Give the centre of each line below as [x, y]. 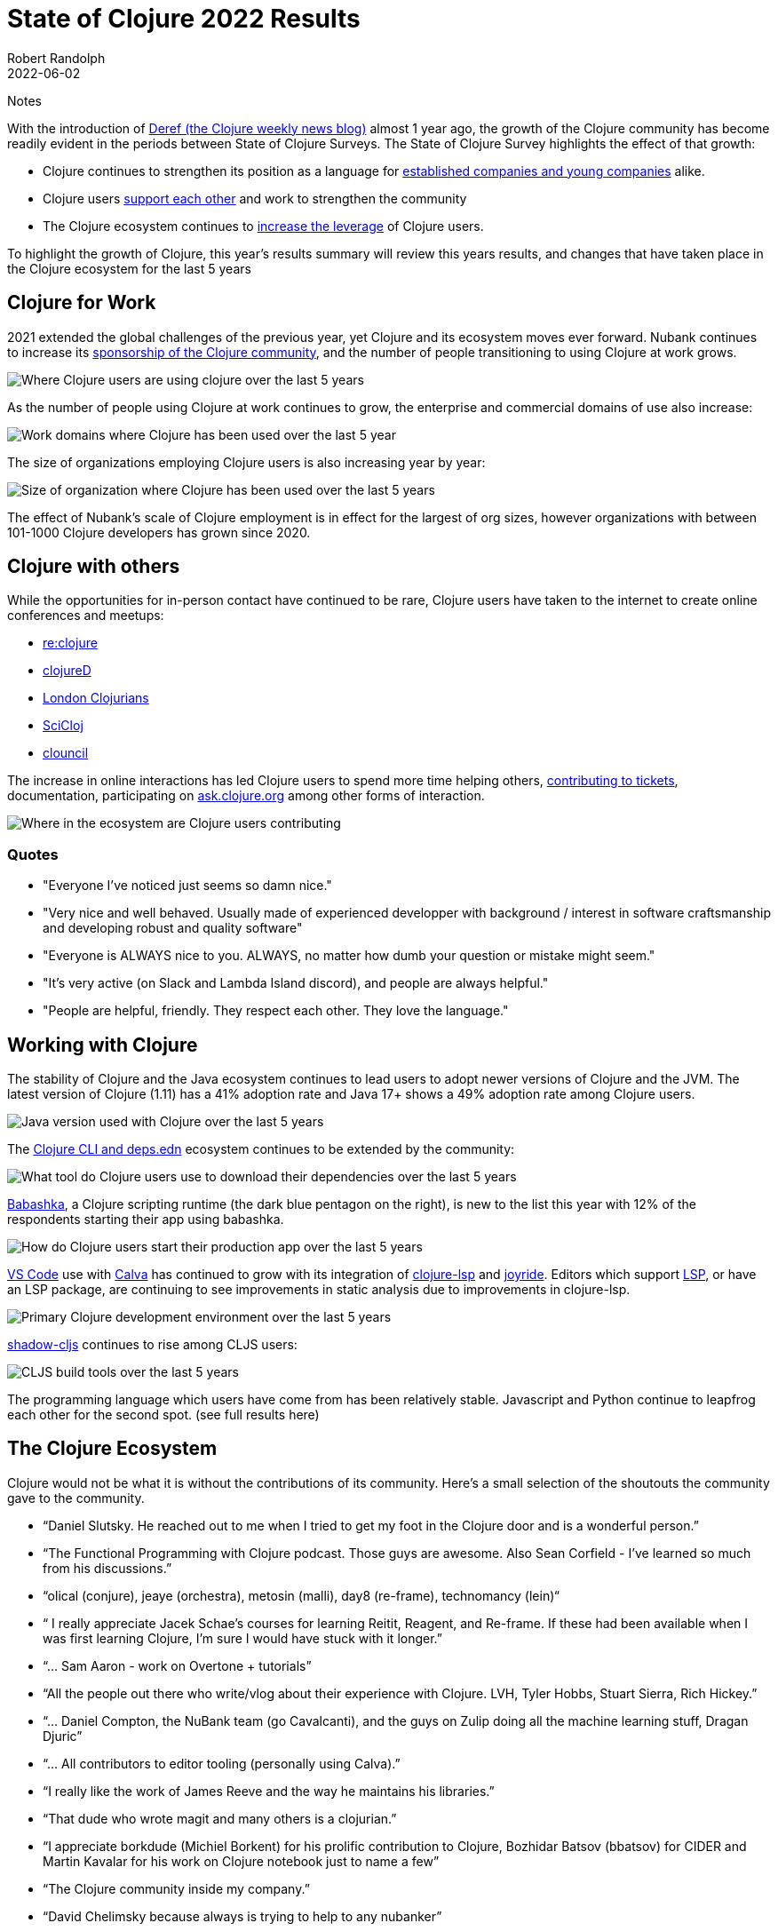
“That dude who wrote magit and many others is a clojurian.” [220, 1818]
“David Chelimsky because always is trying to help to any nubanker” [242, 1916]
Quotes [33, 854]
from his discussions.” [107, 1568]
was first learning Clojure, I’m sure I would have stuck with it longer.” [242, 1638]
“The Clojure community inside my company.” [176, 1888]
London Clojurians [96, 698]
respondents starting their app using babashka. [146, 1220]
